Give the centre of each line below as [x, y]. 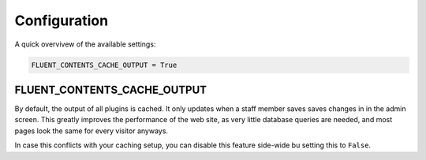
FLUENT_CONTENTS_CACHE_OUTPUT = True [104, 65]
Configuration [62, 20]
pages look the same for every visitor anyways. [92, 131]
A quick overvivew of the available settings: [85, 44]
